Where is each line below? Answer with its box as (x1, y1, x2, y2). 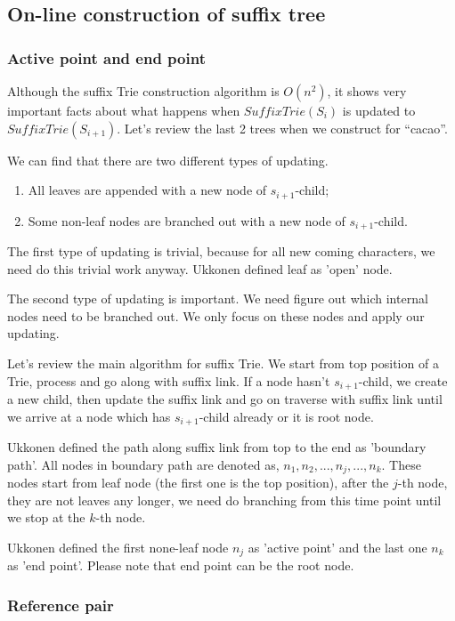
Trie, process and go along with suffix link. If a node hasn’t (7, 371, 330, 390)
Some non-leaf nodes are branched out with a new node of (28, 211, 345, 230)
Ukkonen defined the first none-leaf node (7, 537, 229, 556)
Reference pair (7, 593, 114, 616)
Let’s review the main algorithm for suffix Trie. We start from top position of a (7, 354, 439, 373)
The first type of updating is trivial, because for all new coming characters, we (7, 242, 435, 261)
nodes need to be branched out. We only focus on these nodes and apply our (7, 306, 425, 325)
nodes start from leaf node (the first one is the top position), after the (7, 473, 389, 492)
